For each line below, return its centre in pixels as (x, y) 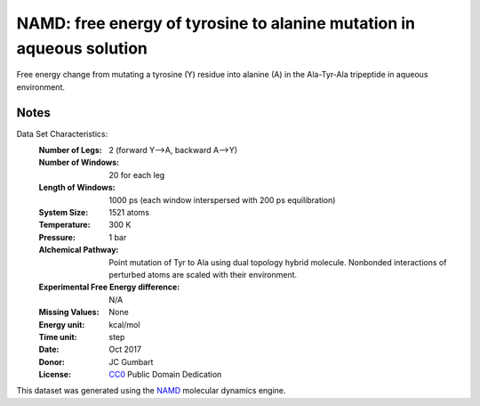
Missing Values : (69, 313)
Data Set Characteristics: (62, 134)
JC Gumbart (131, 361)
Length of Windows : (77, 188)
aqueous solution (82, 48)
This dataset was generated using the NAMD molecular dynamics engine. (151, 391)
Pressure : (57, 237)
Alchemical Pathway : (79, 250)
